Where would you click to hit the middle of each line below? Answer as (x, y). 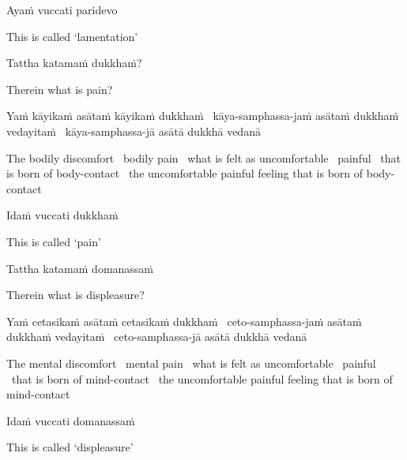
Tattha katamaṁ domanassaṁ (80, 268)
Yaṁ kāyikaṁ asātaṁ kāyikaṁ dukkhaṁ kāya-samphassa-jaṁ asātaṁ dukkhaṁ (203, 116)
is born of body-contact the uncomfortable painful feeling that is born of (185, 173)
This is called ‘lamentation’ (72, 36)
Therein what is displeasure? (75, 295)
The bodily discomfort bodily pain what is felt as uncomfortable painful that (203, 157)
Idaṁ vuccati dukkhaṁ (62, 215)
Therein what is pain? (60, 89)
